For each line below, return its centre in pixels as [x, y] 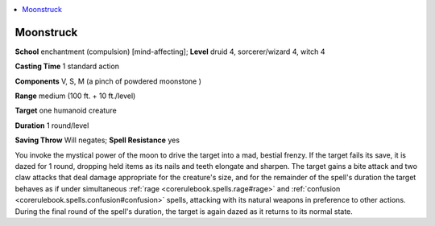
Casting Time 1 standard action [67, 66]
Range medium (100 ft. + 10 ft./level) [75, 96]
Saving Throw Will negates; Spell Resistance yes [97, 140]
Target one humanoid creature [66, 111]
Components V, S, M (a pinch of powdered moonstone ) [108, 81]
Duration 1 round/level [52, 125]
